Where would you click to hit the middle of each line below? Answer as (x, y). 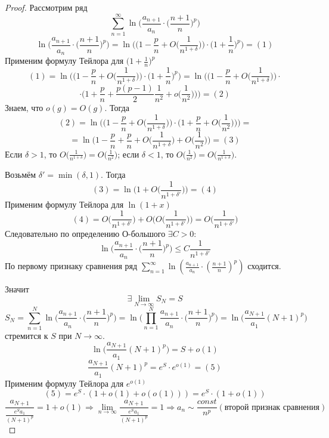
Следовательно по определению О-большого (85, 234)
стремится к (27, 336)
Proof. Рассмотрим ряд (46, 7)
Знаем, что (24, 108)
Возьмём (21, 175)
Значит (17, 289)
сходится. (264, 266)
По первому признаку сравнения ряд (71, 266)
